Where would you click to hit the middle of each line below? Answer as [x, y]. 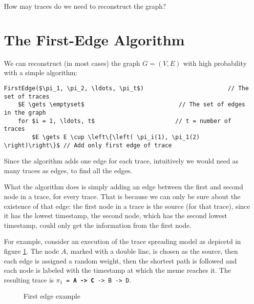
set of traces [27, 96]
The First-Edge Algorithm [94, 39]
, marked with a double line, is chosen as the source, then [152, 251]
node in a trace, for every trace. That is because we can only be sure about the [122, 196]
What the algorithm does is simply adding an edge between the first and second [124, 187]
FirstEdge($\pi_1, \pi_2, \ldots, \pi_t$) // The [127, 88]
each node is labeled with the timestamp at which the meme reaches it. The [117, 270]
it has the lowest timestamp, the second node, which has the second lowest [116, 215]
